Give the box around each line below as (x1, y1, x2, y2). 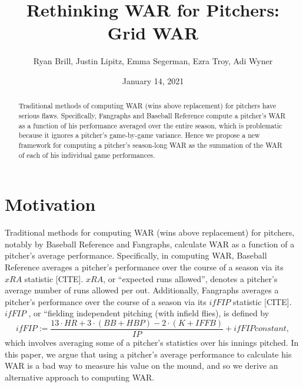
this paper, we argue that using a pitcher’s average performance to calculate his (5, 348, 292, 360)
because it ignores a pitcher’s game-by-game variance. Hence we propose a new (18, 130, 260, 140)
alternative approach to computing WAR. (5, 371, 155, 383)
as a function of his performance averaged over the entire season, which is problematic (18, 120, 282, 130)
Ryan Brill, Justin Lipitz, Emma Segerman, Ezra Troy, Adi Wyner (33, 55, 273, 67)
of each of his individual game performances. (18, 150, 155, 160)
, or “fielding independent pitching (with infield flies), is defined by (28, 307, 269, 319)
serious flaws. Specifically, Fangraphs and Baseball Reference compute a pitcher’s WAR (18, 110, 286, 120)
